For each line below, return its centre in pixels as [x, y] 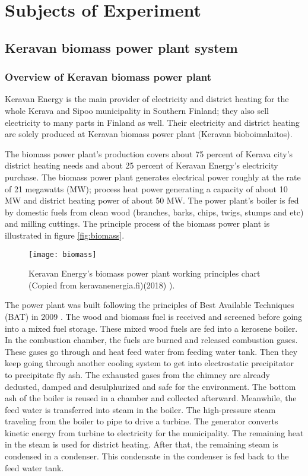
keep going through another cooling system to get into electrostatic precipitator [149, 363]
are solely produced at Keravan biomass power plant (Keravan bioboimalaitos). [149, 134]
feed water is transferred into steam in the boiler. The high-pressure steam [140, 409]
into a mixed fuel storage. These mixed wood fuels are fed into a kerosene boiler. [151, 328]
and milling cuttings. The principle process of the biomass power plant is [137, 223]
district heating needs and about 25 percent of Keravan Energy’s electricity [142, 165]
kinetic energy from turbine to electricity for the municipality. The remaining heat [154, 432]
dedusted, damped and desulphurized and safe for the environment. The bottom [150, 386]
